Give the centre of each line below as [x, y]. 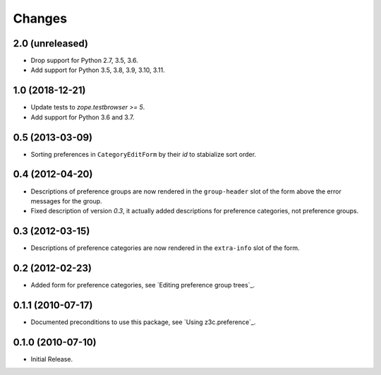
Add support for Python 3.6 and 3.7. [83, 117]
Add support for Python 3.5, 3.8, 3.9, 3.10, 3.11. [98, 70]
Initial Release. [52, 359]
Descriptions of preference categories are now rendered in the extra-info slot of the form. [165, 248]
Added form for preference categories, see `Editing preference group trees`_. [143, 285]
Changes [40, 18]
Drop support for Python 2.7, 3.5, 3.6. [84, 61]
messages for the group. [66, 201]
